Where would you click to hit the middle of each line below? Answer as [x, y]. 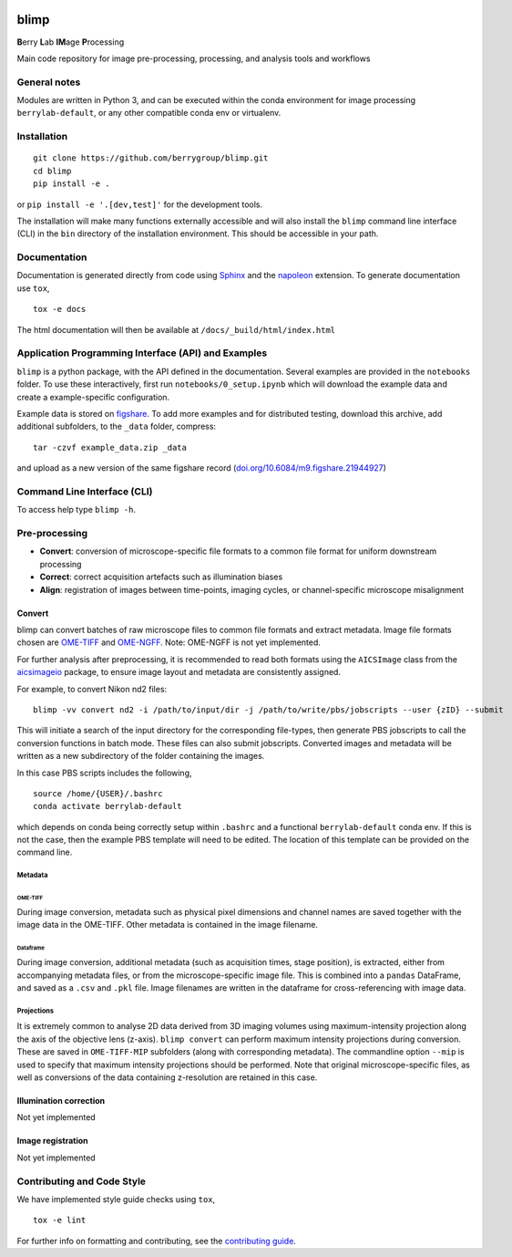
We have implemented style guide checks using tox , [116, 1199]
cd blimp [52, 171]
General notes [49, 82]
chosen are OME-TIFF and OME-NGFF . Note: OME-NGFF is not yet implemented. [169, 642]
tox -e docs [60, 309]
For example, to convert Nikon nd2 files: [92, 689]
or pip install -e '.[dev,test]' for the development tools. [140, 204]
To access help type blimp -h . [77, 510]
